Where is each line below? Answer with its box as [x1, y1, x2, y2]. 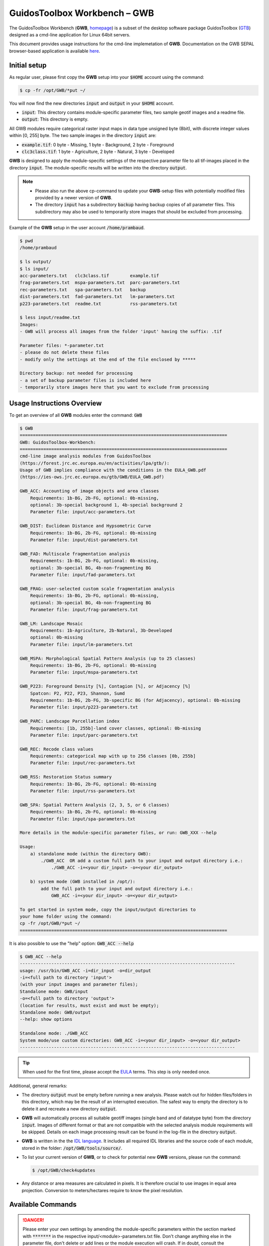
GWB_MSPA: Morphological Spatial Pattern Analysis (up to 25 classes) [19, 655, 196, 661]
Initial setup [9, 61, 47, 69]
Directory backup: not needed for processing [19, 370, 133, 376]
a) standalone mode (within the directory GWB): [30, 851, 151, 857]
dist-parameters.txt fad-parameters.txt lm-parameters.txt [19, 294, 175, 300]
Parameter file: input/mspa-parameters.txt [30, 669, 138, 675]
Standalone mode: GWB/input [19, 988, 88, 994]
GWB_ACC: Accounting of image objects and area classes [19, 488, 159, 494]
